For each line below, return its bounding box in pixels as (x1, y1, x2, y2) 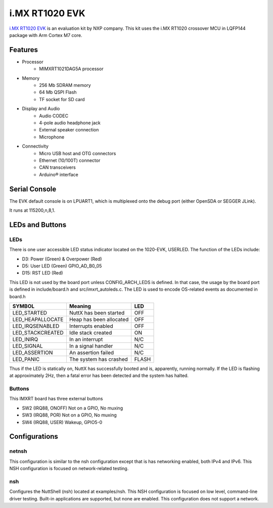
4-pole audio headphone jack (39, 119, 101, 126)
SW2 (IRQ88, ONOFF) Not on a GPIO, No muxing (22, 405, 123, 411)
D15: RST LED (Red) (22, 270, 63, 276)
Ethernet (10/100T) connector (39, 157, 101, 163)
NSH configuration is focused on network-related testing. (9, 466, 129, 472)
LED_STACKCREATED (12, 329, 64, 336)
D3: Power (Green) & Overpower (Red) (22, 256, 102, 262)
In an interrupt (69, 336, 103, 343)
